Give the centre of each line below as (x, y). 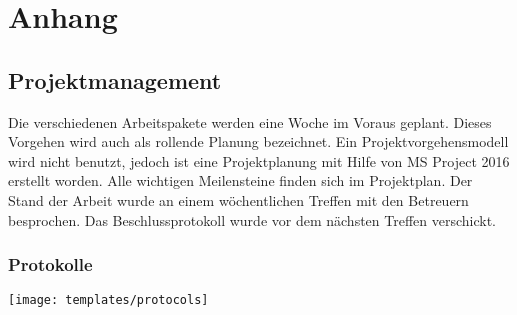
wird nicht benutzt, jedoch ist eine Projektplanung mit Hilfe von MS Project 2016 (259, 160)
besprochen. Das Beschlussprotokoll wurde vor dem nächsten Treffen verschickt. (252, 219)
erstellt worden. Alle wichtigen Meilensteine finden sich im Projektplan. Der (240, 180)
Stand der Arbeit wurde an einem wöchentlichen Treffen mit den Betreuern (238, 199)
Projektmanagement (115, 79)
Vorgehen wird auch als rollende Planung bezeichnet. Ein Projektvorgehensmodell (258, 141)
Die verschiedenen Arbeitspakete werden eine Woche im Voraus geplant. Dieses (250, 121)
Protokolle (50, 264)
